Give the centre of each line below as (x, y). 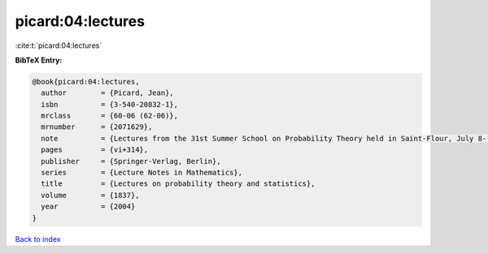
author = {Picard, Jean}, (107, 93)
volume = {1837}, (90, 195)
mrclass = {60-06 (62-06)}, (110, 116)
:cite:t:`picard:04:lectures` (59, 45)
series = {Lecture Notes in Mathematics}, (142, 173)
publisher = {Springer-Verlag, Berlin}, (131, 161)
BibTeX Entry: (39, 60)
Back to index (38, 239)
